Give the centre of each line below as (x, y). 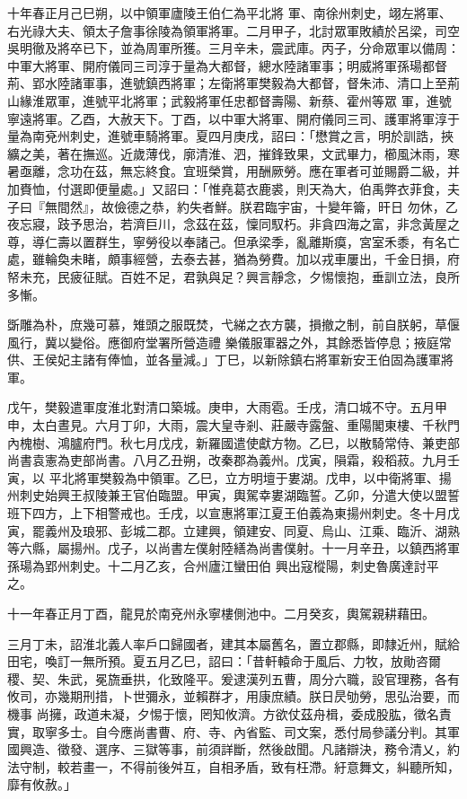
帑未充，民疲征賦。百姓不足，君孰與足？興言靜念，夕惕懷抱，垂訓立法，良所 (233, 276)
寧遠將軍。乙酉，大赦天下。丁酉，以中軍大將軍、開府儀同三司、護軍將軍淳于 (233, 118)
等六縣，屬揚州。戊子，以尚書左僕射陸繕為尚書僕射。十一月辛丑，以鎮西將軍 (233, 548)
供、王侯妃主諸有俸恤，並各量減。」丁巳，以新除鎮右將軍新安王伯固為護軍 (224, 360)
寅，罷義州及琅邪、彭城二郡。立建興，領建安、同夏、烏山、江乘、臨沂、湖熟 (233, 530)
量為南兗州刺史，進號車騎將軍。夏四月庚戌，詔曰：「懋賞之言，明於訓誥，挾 (230, 136)
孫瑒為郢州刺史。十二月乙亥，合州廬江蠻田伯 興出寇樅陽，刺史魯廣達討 (217, 565)
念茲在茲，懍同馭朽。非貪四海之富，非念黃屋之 (321, 224)
